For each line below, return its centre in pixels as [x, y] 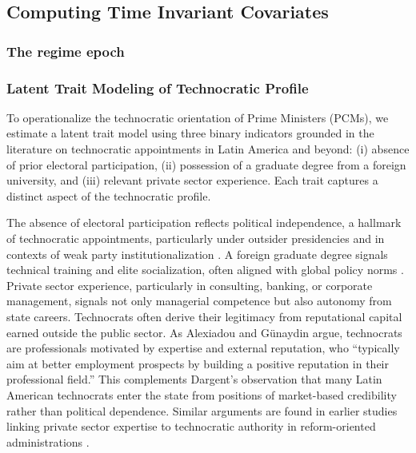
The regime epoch [66, 51]
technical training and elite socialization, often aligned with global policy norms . [205, 270]
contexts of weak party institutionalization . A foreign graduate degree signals [197, 254]
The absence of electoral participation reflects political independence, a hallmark [204, 223]
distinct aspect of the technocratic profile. [109, 195]
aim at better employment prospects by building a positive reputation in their [198, 363]
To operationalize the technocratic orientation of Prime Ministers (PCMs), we [198, 117]
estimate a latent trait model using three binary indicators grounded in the [190, 133]
